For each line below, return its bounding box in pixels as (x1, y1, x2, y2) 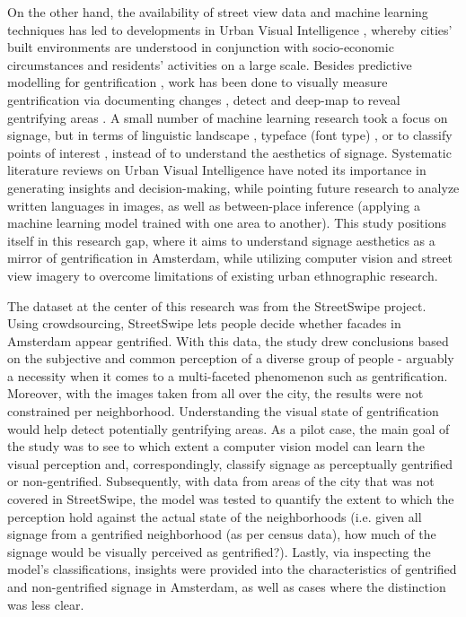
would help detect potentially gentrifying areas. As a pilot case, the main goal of (7, 419, 450, 438)
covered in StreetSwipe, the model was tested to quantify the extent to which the (7, 490, 454, 508)
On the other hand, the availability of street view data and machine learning (7, 3, 428, 21)
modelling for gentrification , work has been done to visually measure (7, 73, 388, 91)
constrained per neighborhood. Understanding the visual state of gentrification (7, 402, 439, 421)
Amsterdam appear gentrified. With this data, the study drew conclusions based (7, 331, 449, 350)
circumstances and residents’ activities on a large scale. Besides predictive (7, 55, 412, 74)
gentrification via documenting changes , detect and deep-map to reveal (7, 90, 400, 109)
